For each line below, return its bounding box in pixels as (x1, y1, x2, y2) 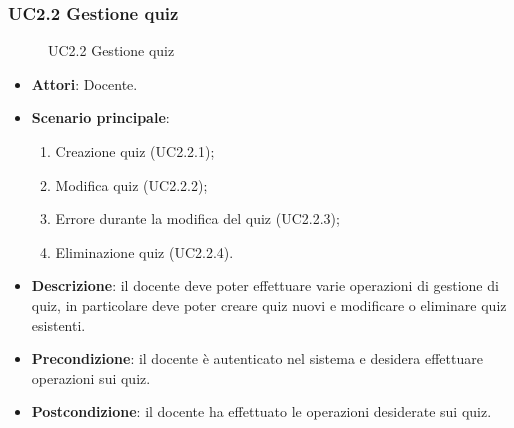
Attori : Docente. (31, 73, 138, 94)
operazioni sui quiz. (31, 367, 151, 388)
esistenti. (31, 314, 86, 335)
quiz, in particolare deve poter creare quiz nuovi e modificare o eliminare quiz (31, 294, 507, 315)
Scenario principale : (31, 107, 170, 128)
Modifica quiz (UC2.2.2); (55, 174, 208, 195)
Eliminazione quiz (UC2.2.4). (55, 241, 234, 262)
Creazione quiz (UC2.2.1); (55, 141, 215, 161)
